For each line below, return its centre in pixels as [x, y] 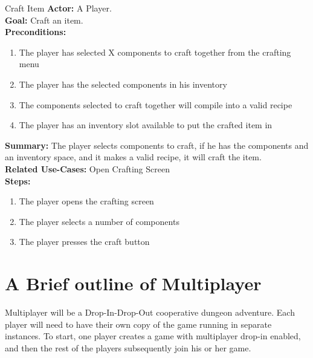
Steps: [18, 181]
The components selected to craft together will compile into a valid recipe [156, 104]
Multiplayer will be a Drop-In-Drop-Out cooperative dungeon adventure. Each [150, 312]
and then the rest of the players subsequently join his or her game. [128, 347]
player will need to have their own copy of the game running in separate [138, 324]
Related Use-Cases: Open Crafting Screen [87, 168]
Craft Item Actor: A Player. [58, 8]
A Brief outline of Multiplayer [133, 283]
